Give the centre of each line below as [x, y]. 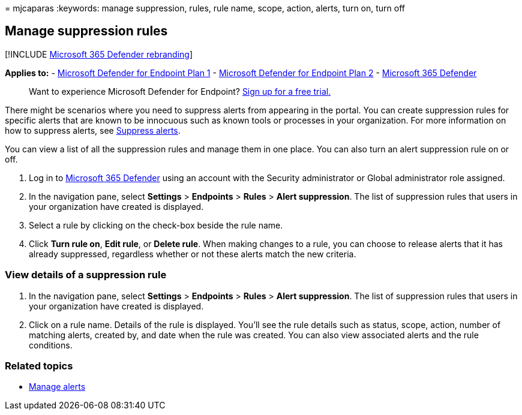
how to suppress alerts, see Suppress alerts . [93, 130]
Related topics [39, 366]
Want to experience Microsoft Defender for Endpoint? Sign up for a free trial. [180, 91]
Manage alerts [57, 387]
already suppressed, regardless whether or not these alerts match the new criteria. [193, 254]
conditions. [51, 345]
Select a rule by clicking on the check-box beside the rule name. [156, 225]
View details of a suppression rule [86, 275]
